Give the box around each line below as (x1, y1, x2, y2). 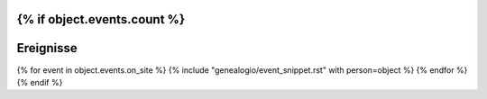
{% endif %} (16, 76, 63, 87)
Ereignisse (16, 40, 78, 56)
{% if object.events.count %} (16, 12, 185, 27)
